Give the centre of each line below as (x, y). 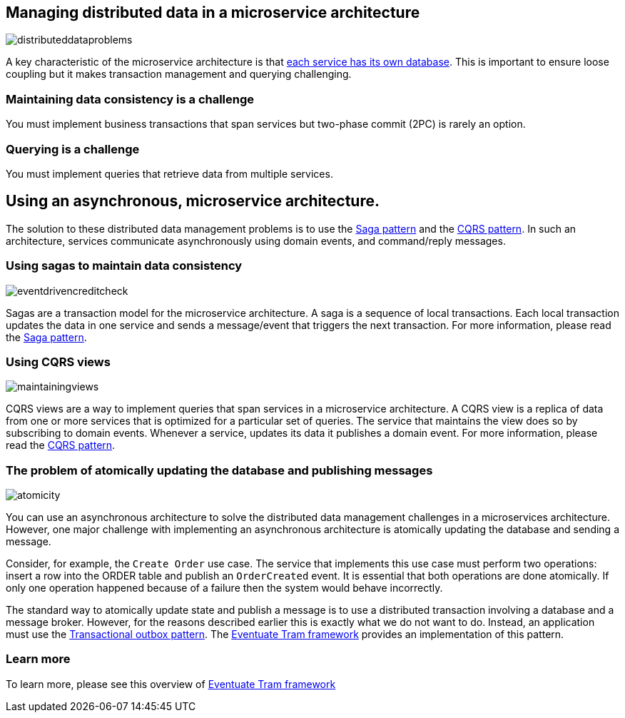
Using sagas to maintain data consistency (124, 266)
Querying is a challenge (73, 149)
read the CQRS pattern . (61, 445)
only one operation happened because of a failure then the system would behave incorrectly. (224, 588)
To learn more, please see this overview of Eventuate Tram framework (171, 684)
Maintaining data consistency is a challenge (130, 99)
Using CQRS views (58, 361)
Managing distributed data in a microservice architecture (213, 12)
